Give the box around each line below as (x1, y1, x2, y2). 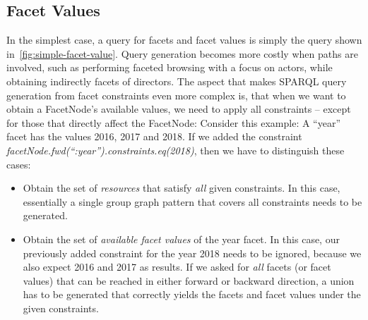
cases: (6, 156, 31, 171)
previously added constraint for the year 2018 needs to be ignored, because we (23, 245, 362, 260)
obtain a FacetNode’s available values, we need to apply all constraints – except (6, 101, 351, 116)
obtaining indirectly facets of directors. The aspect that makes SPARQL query (6, 73, 347, 88)
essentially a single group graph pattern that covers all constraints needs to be (23, 194, 362, 209)
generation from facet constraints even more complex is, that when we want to (6, 87, 346, 102)
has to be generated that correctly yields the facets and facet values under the (23, 287, 361, 302)
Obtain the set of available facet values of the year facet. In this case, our (23, 231, 340, 246)
